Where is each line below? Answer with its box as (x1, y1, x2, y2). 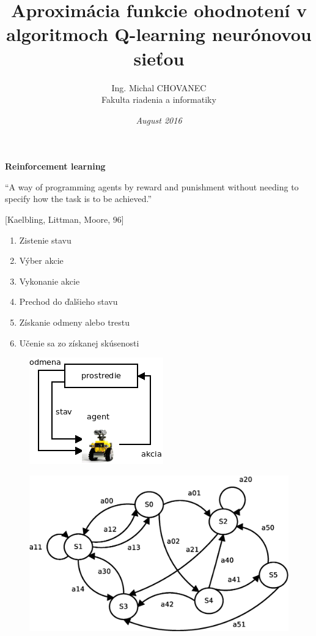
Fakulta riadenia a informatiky (101, 93, 216, 106)
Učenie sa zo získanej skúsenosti (19, 336, 139, 349)
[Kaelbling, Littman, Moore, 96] (5, 213, 124, 226)
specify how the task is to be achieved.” (5, 192, 152, 205)
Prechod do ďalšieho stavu (19, 295, 118, 308)
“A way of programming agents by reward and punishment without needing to (5, 180, 299, 193)
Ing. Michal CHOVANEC (111, 81, 207, 94)
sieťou (133, 45, 185, 70)
